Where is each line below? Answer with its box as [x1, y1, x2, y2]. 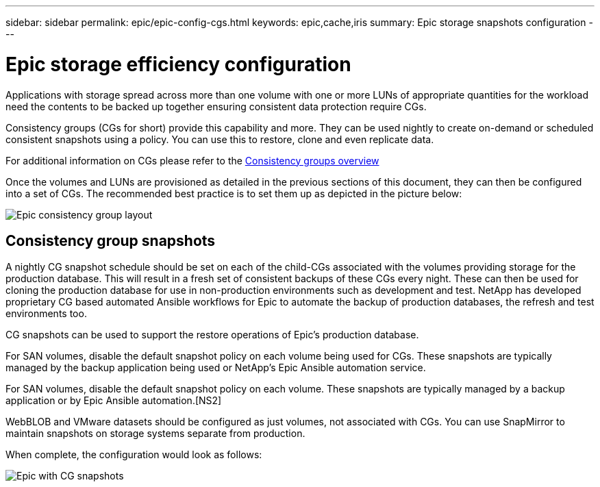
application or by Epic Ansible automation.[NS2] [5, 395, 222, 407]
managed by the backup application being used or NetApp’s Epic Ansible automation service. [5, 362, 426, 374]
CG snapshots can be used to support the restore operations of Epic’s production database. [5, 329, 419, 341]
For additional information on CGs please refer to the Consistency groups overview [5, 154, 379, 166]
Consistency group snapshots [5, 232, 216, 249]
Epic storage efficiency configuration [5, 52, 351, 76]
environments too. [5, 308, 87, 320]
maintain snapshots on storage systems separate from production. [5, 427, 305, 440]
